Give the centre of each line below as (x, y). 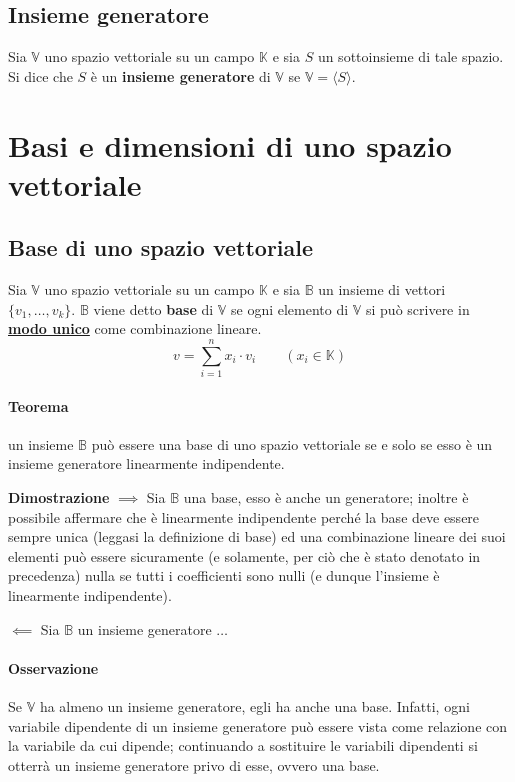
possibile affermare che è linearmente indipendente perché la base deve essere (244, 516)
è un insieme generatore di (180, 75)
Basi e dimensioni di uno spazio (230, 144)
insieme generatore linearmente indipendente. (146, 463)
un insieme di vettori (382, 289)
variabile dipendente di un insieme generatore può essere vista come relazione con (258, 725)
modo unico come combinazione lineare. (135, 328)
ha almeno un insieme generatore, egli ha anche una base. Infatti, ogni (254, 706)
